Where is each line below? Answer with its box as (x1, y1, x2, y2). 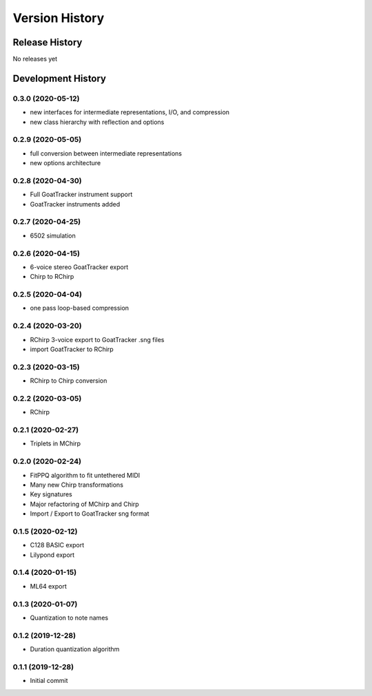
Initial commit (30, 677, 68, 685)
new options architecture (30, 159, 101, 167)
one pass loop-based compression (30, 304, 130, 313)
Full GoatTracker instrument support (30, 190, 133, 199)
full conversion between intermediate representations (30, 149, 183, 158)
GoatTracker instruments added (30, 200, 121, 208)
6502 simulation (30, 231, 76, 240)
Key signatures (30, 490, 72, 498)
